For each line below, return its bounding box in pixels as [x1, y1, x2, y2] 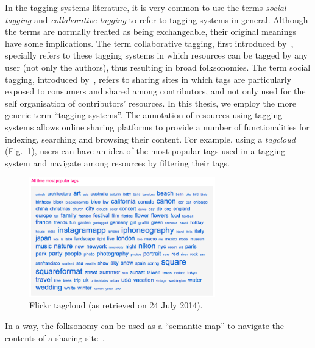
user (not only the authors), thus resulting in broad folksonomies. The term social [5, 60, 311, 73]
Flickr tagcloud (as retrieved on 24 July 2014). [29, 299, 203, 311]
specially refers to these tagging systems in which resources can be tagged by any [5, 49, 308, 62]
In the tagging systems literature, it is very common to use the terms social [5, 1, 286, 13]
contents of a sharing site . [5, 331, 105, 344]
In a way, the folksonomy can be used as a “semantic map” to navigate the [5, 319, 284, 332]
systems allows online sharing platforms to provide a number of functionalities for [5, 120, 310, 133]
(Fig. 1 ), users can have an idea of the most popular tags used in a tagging [5, 144, 286, 157]
